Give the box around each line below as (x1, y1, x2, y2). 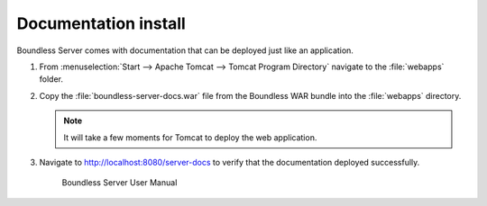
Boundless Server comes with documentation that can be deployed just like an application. (16, 45, 354, 56)
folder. (39, 74, 63, 85)
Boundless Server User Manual (61, 177, 178, 188)
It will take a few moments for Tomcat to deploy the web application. (63, 131, 317, 143)
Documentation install (16, 13, 187, 33)
